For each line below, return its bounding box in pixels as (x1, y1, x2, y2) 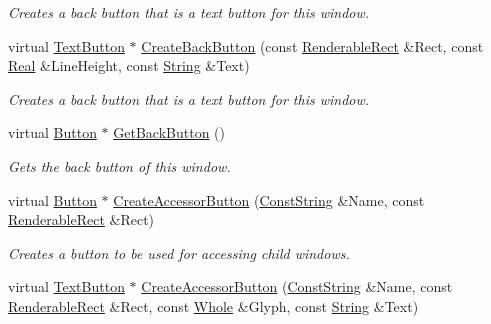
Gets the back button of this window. (8, 155, 231, 176)
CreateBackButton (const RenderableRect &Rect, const (141, 35, 484, 56)
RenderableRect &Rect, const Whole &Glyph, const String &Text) (8, 295, 419, 316)
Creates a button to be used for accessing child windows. (8, 242, 350, 263)
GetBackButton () (113, 122, 225, 143)
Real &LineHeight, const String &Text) (8, 55, 250, 76)
